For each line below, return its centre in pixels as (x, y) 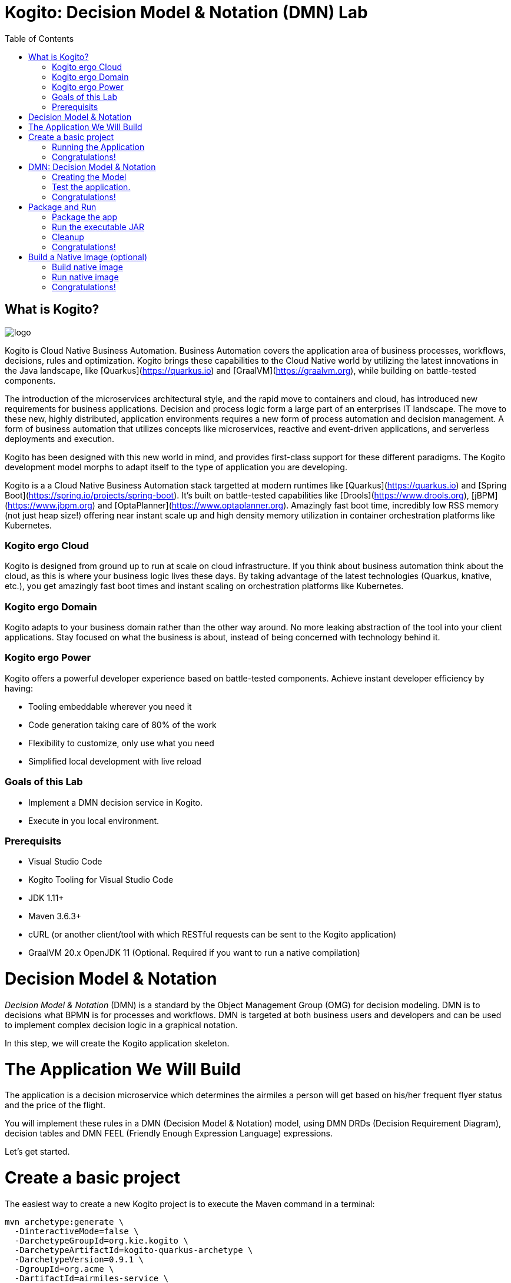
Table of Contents (39, 38)
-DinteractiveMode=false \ (77, 1231)
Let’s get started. (37, 1152)
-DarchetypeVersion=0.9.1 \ (79, 1259)
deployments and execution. (60, 438)
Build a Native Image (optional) (88, 257)
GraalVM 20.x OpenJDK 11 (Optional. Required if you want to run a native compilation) (194, 953)
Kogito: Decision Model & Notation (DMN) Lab (186, 12)
